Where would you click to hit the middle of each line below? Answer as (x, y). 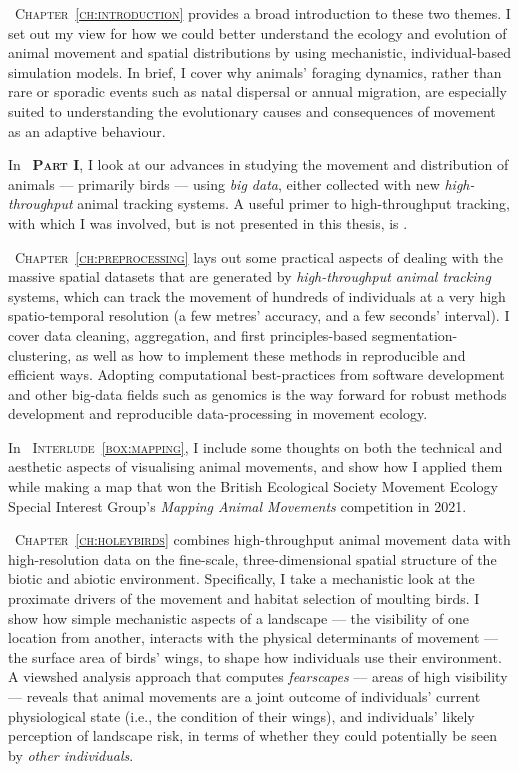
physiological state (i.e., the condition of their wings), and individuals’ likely (241, 715)
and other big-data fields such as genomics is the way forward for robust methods (257, 393)
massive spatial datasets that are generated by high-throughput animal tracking (249, 276)
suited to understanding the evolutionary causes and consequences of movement (252, 110)
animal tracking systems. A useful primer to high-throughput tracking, (293, 203)
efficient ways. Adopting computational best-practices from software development (256, 374)
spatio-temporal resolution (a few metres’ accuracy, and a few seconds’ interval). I (259, 315)
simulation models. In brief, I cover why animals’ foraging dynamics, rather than (255, 71)
